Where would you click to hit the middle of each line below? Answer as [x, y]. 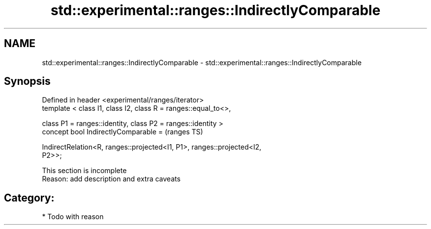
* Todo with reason [73, 217]
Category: [29, 198]
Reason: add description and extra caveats [111, 179]
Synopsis [27, 81]
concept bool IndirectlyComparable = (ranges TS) [123, 132]
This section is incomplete [84, 171]
